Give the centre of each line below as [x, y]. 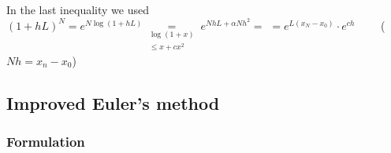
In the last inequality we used [78, 9]
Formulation [46, 142]
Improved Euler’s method [113, 102]
